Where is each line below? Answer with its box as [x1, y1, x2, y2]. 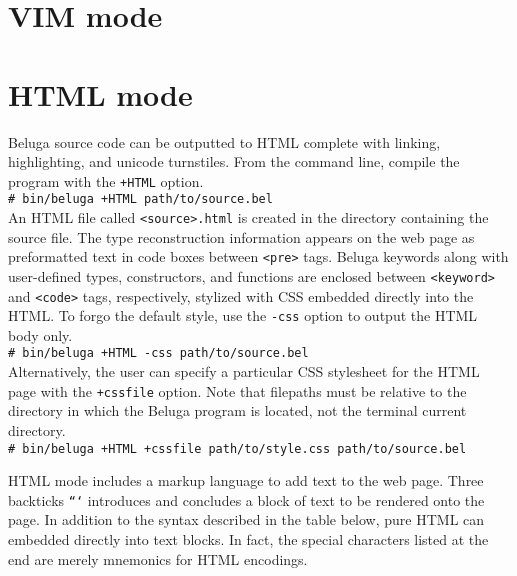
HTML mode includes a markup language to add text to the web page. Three [8, 470, 484, 491]
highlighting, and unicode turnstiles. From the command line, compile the [8, 151, 460, 172]
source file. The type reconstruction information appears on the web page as [8, 226, 475, 247]
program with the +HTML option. [8, 170, 204, 191]
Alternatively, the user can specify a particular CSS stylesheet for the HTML [8, 361, 480, 382]
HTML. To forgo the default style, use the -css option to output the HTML [8, 305, 478, 326]
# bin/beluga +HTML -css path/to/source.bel [8, 346, 309, 361]
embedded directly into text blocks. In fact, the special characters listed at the [8, 529, 489, 550]
